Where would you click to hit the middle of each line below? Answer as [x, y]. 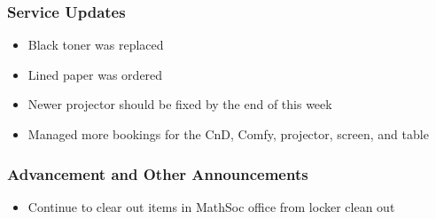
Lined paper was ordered [95, 74]
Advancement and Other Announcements [158, 173]
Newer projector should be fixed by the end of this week [180, 104]
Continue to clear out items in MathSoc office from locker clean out [211, 206]
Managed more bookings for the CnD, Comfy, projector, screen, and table [228, 134]
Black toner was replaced [96, 45]
